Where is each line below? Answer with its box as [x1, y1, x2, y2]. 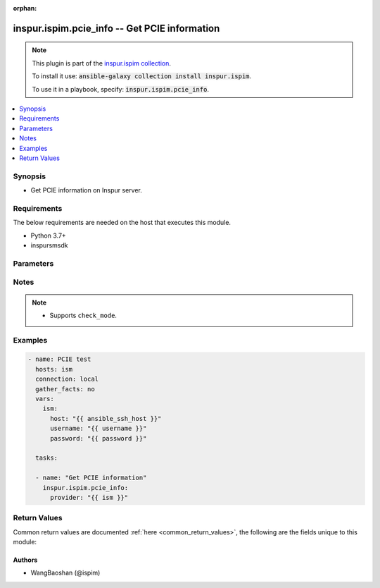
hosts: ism [35, 365, 73, 373]
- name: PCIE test [27, 355, 91, 363]
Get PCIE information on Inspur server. [30, 186, 142, 195]
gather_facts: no [35, 385, 95, 393]
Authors [13, 556, 38, 564]
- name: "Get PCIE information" [35, 474, 147, 482]
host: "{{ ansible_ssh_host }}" [50, 415, 162, 422]
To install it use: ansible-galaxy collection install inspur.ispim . [32, 72, 252, 80]
